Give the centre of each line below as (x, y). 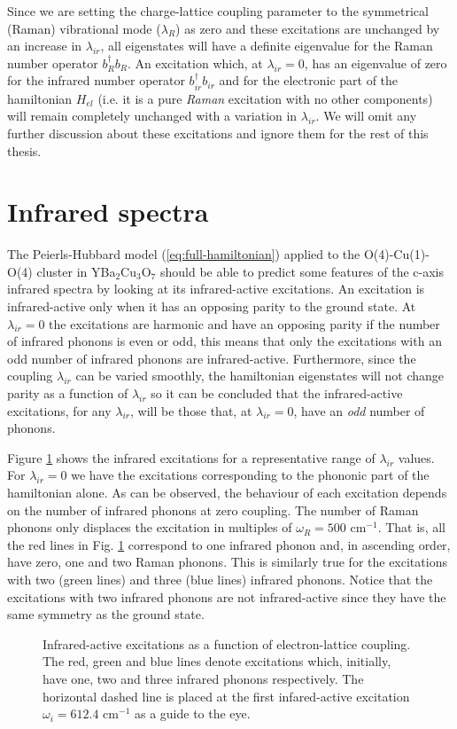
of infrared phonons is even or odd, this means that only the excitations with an (225, 341)
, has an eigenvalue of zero (376, 63)
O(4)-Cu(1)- (396, 254)
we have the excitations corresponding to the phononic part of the (250, 475)
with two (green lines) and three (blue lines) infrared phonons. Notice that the (220, 579)
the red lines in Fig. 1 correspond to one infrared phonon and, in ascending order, (229, 544)
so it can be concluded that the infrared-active (277, 393)
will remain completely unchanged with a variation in (152, 116)
